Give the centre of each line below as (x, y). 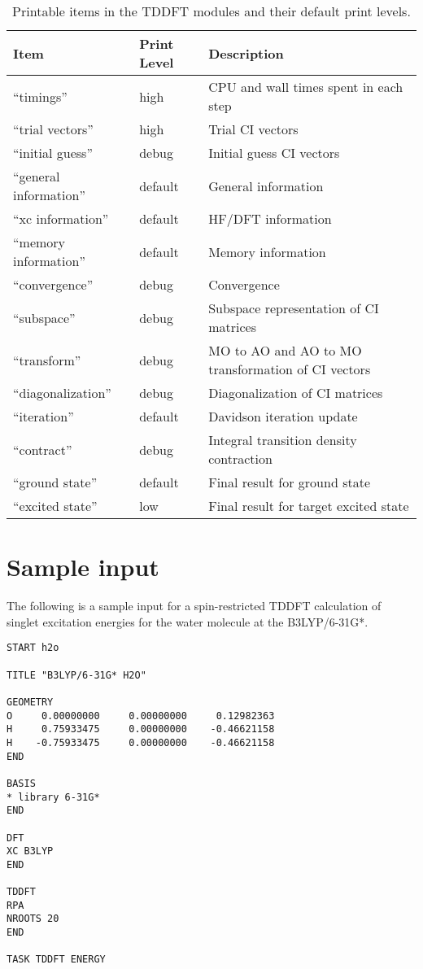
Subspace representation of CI (294, 308)
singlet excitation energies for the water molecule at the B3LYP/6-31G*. (188, 621)
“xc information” (61, 218)
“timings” (40, 96)
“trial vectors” (53, 129)
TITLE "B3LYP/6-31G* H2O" (76, 675)
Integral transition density (283, 440)
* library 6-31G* (53, 797)
